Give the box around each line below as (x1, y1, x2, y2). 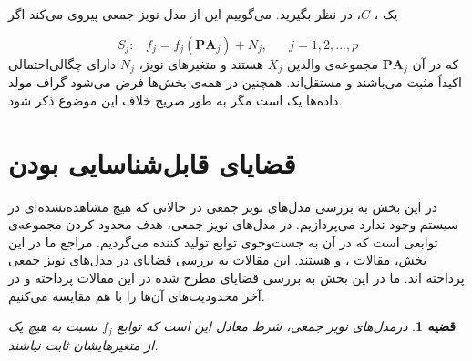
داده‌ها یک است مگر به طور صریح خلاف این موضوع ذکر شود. (8, 90, 343, 109)
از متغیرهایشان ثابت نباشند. (8, 335, 159, 354)
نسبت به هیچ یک (8, 316, 97, 336)
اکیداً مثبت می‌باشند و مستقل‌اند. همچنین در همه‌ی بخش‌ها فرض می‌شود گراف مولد (8, 73, 462, 92)
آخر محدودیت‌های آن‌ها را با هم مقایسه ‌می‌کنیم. (8, 286, 265, 305)
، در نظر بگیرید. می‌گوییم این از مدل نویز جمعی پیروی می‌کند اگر (8, 5, 362, 23)
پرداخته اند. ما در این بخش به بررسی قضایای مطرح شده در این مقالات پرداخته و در (8, 268, 465, 287)
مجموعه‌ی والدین (286, 54, 379, 73)
